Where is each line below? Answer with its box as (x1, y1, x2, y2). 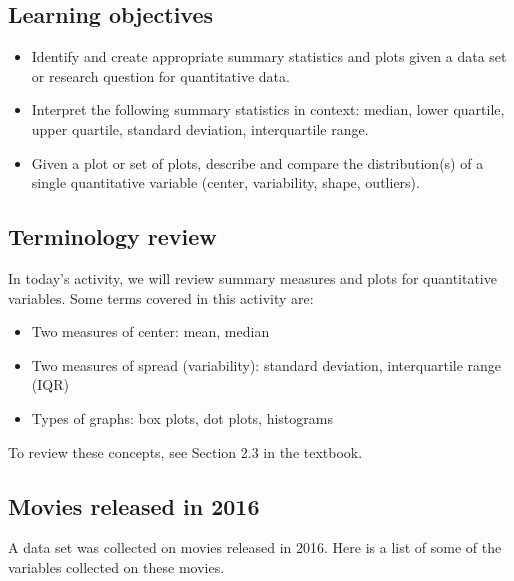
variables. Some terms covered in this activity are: (8, 287, 314, 308)
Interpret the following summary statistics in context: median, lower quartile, (31, 99, 505, 120)
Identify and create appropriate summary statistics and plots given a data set (31, 46, 507, 67)
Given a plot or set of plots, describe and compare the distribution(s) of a (31, 152, 484, 173)
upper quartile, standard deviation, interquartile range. (31, 118, 369, 139)
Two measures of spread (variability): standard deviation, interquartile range (31, 354, 502, 375)
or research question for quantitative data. (31, 65, 290, 86)
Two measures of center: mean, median (31, 321, 270, 342)
